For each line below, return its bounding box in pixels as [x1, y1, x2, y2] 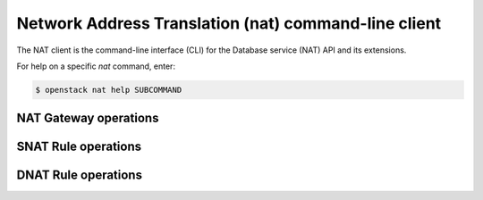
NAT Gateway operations [16, 111, 159, 126]
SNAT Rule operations [16, 139, 142, 154]
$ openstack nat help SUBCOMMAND [35, 85, 182, 95]
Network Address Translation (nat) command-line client [16, 13, 442, 33]
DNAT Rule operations [16, 168, 143, 183]
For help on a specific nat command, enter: [16, 61, 176, 71]
